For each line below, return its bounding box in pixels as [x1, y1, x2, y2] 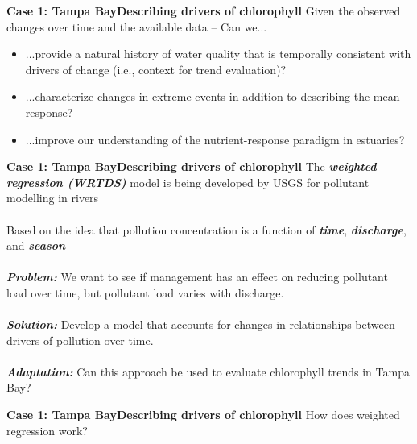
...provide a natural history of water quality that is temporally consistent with [25, 45, 411, 62]
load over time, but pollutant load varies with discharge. [6, 284, 284, 301]
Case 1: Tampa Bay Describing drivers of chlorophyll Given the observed [6, 2, 401, 19]
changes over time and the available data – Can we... [6, 18, 267, 35]
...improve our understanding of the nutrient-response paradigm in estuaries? [25, 131, 405, 147]
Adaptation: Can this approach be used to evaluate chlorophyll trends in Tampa [6, 363, 410, 380]
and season [6, 237, 66, 254]
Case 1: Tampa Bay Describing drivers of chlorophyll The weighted [6, 158, 377, 175]
